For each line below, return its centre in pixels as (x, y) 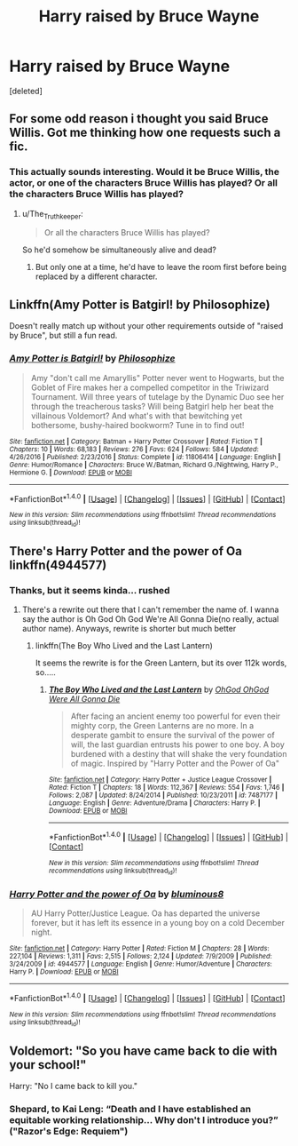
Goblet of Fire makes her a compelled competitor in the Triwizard (149, 387)
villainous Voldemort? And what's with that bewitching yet (137, 416)
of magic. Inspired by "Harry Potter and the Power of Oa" (175, 764)
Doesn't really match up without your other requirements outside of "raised (146, 326)
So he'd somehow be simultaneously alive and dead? (119, 250)
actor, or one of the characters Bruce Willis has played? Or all (143, 183)
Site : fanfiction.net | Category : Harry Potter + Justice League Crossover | (160, 780)
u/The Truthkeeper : (53, 215)
